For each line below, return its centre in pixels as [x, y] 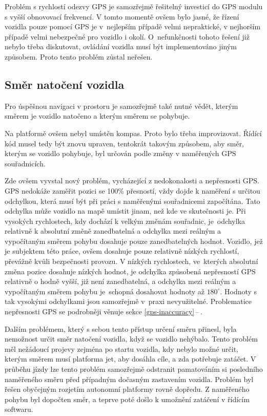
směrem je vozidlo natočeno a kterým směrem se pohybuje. [97, 116]
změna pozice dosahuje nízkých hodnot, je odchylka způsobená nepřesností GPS [130, 271]
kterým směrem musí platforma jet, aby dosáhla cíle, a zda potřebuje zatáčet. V [130, 359]
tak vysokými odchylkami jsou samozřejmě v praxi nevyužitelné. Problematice [128, 301]
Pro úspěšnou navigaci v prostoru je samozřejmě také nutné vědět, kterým [121, 106]
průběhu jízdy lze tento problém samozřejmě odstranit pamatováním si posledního [134, 369]
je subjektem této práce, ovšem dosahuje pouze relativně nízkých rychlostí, [122, 251]
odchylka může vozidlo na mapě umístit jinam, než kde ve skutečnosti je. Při [125, 211]
